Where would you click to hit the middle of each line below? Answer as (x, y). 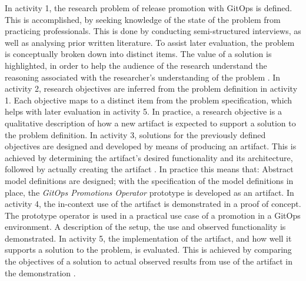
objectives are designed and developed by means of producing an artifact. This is (151, 146)
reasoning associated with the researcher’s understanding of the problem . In (143, 77)
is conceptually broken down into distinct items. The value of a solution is (138, 54)
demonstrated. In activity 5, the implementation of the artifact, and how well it (148, 238)
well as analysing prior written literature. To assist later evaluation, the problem (150, 42)
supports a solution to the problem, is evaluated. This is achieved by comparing (148, 250)
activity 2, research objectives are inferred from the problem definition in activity (151, 88)
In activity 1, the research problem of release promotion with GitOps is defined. (149, 8)
